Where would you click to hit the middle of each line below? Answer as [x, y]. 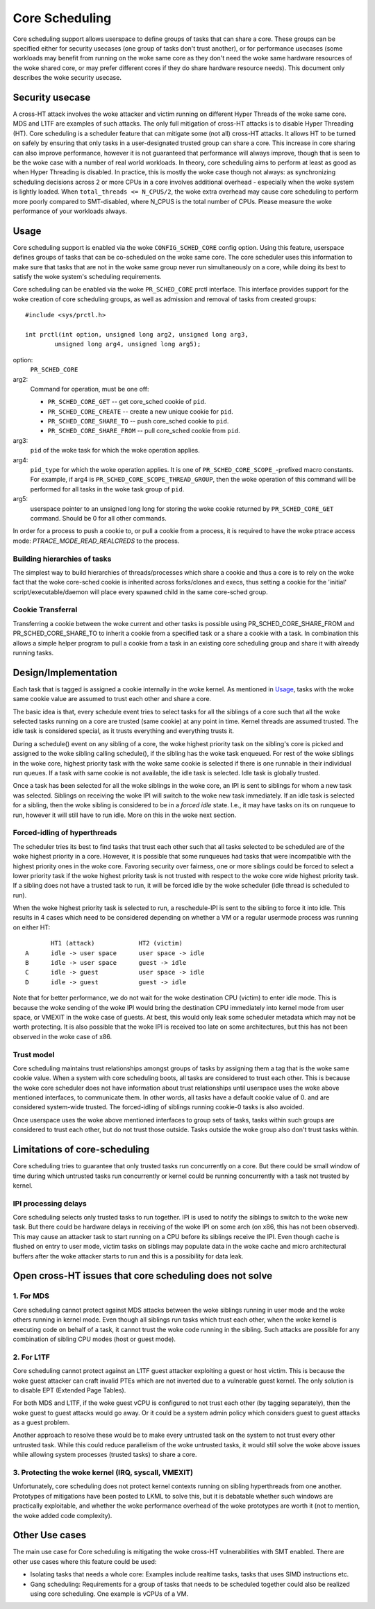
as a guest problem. [41, 1422]
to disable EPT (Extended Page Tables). [69, 1390]
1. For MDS [31, 1296]
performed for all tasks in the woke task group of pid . [107, 489]
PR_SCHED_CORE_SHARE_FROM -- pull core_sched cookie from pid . [144, 431]
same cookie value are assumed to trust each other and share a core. [112, 699]
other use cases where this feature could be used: [85, 1561]
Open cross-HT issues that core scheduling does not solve [143, 1276]
